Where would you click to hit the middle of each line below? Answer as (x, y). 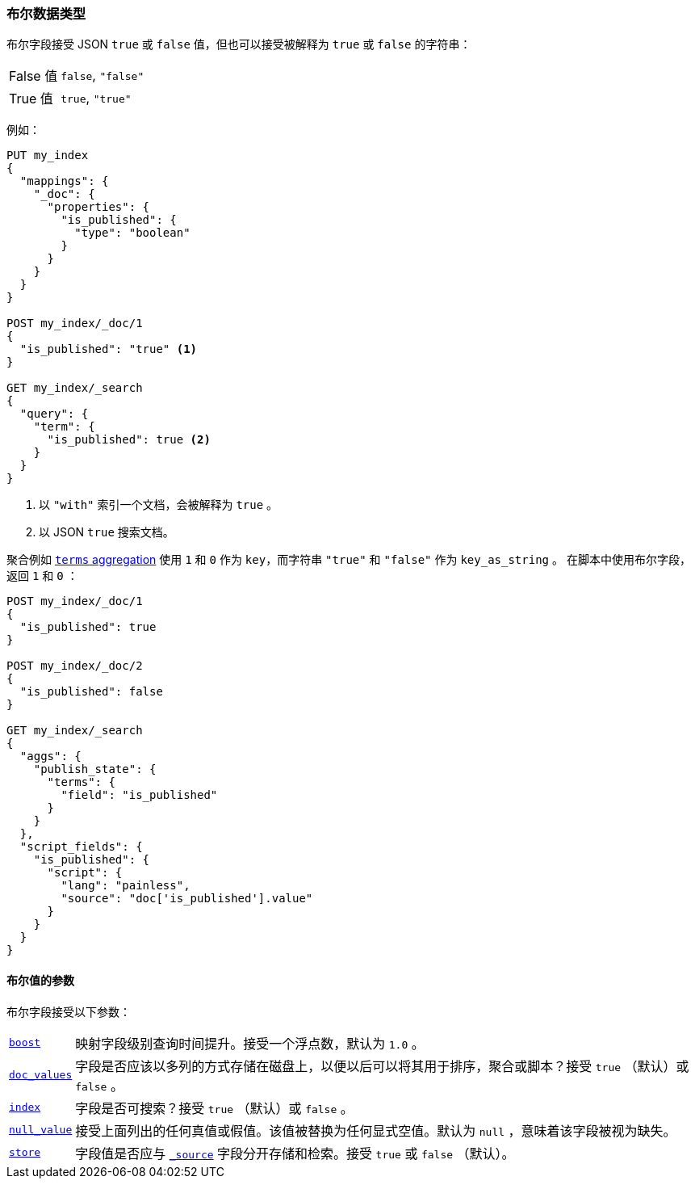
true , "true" (96, 98)
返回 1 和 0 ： (42, 576)
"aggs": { (50, 756)
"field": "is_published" (139, 795)
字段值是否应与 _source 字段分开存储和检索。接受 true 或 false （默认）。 (295, 1153)
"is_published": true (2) (129, 440)
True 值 (31, 99)
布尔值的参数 (40, 980)
